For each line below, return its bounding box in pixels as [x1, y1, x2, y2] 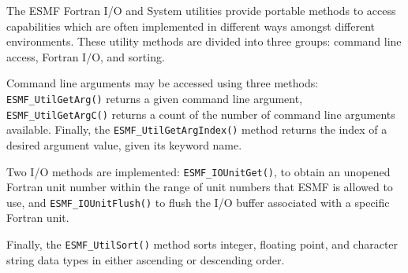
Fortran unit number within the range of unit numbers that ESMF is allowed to [6, 179, 393, 195]
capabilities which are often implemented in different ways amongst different [6, 17, 375, 34]
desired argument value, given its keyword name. [6, 136, 242, 153]
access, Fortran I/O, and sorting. [6, 48, 165, 65]
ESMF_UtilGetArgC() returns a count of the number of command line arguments [6, 105, 395, 122]
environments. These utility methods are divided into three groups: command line [6, 33, 402, 50]
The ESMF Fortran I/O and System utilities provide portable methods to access [6, 2, 396, 18]
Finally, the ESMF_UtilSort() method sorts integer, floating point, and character [6, 236, 399, 253]
